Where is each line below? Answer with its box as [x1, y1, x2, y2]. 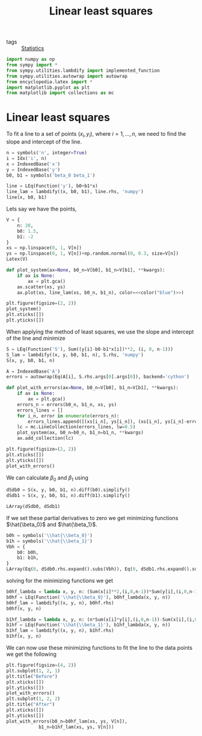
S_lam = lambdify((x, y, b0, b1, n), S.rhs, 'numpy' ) [6, 352, 144, 358]
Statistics [21, 45, 44, 52]
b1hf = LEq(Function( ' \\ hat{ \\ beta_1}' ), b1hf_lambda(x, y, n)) [6, 622, 171, 628]
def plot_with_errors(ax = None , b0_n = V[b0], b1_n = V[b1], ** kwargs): [6, 385, 179, 391]
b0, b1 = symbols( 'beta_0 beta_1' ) [6, 172, 96, 179]
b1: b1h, [17, 555, 39, 561]
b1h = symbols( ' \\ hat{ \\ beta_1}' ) [6, 538, 93, 544]
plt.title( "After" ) [6, 702, 55, 708]
